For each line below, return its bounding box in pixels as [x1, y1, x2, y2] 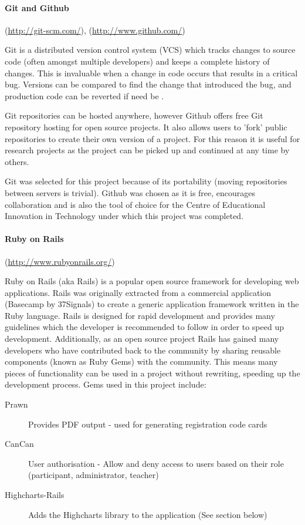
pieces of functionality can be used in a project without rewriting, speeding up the [5, 366, 300, 379]
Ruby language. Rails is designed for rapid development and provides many [5, 309, 275, 321]
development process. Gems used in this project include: [5, 378, 206, 391]
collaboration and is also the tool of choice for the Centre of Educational [5, 198, 266, 210]
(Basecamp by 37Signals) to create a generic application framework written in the [5, 298, 299, 310]
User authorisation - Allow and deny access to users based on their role [28, 457, 284, 469]
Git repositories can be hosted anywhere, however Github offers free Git [5, 109, 263, 122]
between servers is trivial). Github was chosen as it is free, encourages [5, 186, 256, 198]
